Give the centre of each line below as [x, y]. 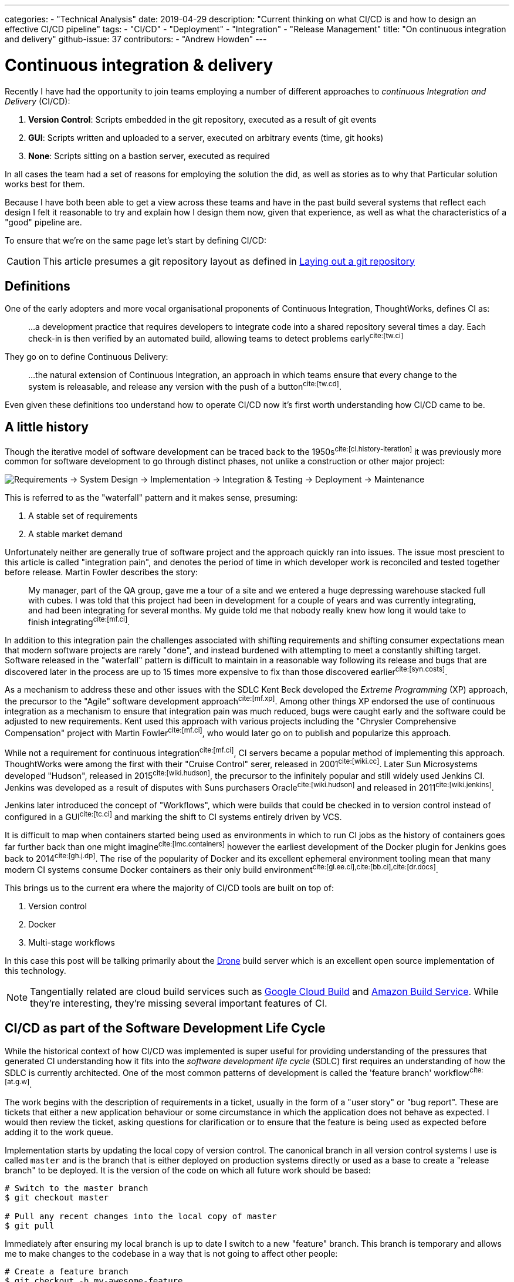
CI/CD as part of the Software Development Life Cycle [165, 1028]
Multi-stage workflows [72, 943]
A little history [47, 427]
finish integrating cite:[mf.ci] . [79, 621]
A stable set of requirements [83, 516]
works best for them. [45, 184]
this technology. [35, 971]
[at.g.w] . [18, 1083]
